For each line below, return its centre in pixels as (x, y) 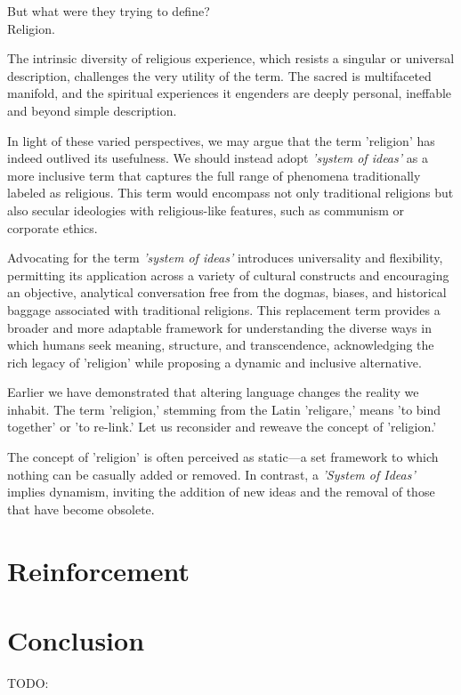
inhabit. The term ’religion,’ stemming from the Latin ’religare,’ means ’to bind (224, 409)
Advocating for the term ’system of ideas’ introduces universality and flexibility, (225, 258)
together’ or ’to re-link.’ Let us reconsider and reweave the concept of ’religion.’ (222, 427)
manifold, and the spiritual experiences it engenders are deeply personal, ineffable (230, 93)
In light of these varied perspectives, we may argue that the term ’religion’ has (221, 140)
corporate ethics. (53, 227)
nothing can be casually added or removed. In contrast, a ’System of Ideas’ (211, 474)
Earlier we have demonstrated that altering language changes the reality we (213, 392)
